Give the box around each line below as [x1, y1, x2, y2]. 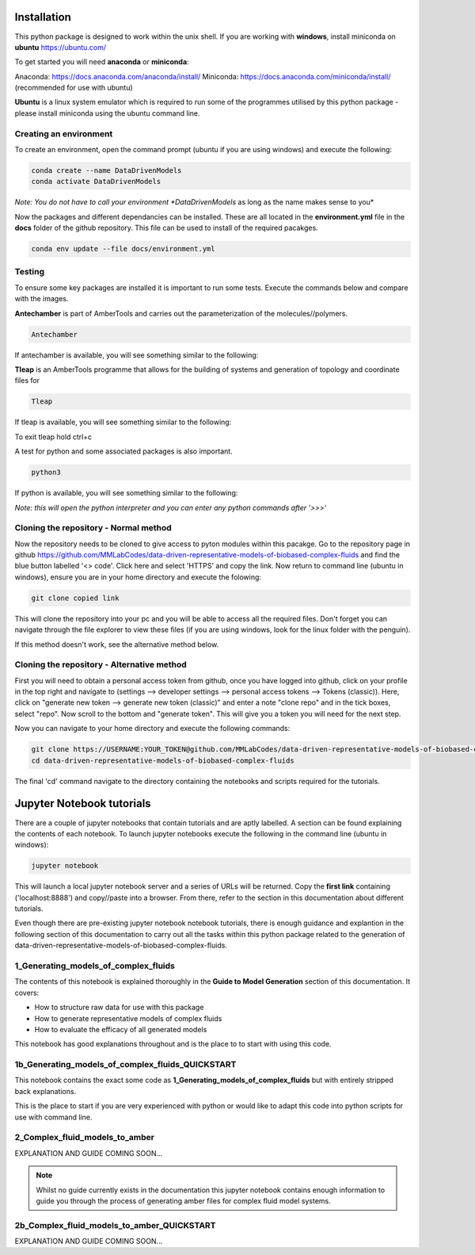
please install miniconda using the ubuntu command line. [14, 108, 201, 118]
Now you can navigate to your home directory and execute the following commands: [14, 724, 291, 733]
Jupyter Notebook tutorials [14, 797, 151, 810]
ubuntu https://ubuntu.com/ [14, 42, 107, 52]
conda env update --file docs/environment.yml [31, 244, 215, 254]
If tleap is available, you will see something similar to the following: [14, 417, 232, 427]
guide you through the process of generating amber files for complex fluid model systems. [36, 1196, 332, 1205]
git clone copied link [31, 593, 120, 603]
